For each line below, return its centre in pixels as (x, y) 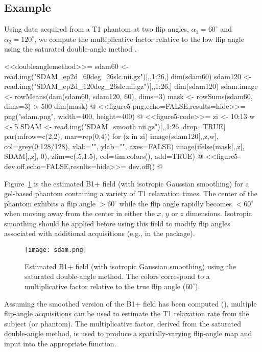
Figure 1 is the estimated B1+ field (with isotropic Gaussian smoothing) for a (127, 183)
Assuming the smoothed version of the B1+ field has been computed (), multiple (130, 303)
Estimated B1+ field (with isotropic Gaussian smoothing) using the (130, 266)
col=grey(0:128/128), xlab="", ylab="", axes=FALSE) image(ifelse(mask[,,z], (124, 146)
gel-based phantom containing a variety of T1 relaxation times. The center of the (131, 193)
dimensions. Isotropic (219, 213)
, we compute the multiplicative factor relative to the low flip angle (139, 39)
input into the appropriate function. (60, 343)
